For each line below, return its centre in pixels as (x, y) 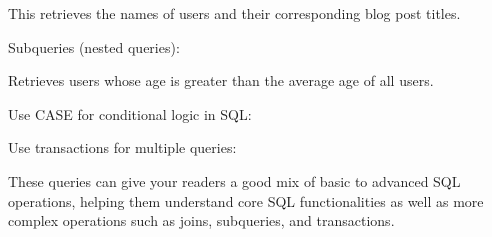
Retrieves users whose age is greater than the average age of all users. (221, 80)
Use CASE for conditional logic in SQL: (130, 113)
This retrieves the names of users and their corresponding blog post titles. (234, 13)
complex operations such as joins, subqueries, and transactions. (201, 220)
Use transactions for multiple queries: (122, 147)
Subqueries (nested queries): (94, 46)
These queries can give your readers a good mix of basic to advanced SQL (234, 180)
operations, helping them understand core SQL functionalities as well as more (246, 200)
